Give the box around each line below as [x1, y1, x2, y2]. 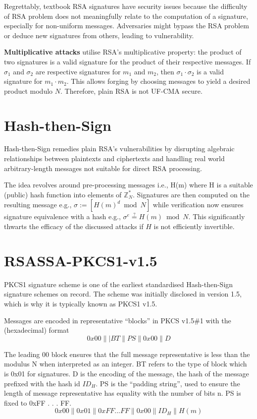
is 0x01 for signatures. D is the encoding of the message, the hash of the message [4, 368, 249, 378]
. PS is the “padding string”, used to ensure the [96, 378, 240, 388]
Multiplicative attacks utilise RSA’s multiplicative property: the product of [4, 47, 242, 57]
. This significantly [188, 211, 245, 222]
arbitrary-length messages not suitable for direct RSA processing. [4, 163, 202, 173]
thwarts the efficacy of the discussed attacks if [4, 221, 144, 232]
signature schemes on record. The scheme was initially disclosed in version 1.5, [4, 289, 242, 299]
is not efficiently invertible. [154, 221, 235, 232]
